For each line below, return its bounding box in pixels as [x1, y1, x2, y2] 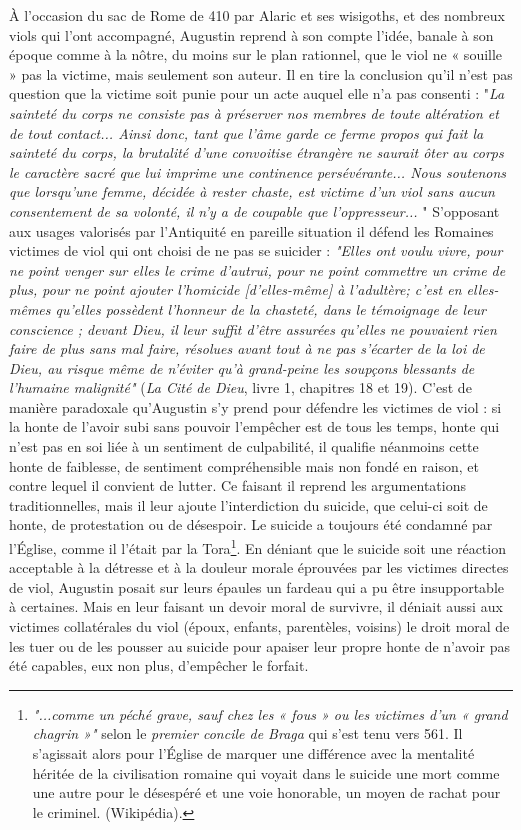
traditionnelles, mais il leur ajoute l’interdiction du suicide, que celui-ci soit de [9, 494, 488, 515]
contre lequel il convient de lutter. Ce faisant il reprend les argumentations [9, 475, 466, 496]
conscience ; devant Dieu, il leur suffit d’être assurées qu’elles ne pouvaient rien [9, 318, 497, 339]
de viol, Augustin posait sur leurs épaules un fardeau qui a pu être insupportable [9, 576, 504, 597]
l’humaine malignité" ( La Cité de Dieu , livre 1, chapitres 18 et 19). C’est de [9, 377, 472, 398]
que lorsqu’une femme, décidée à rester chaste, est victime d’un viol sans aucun [9, 181, 495, 202]
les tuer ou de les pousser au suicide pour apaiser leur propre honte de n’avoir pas [9, 635, 510, 656]
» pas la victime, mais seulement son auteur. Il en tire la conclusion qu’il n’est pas [9, 63, 513, 84]
